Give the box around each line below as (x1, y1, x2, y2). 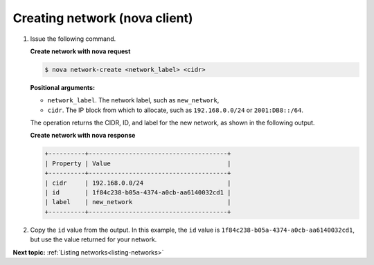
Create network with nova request (30, 47, 131, 55)
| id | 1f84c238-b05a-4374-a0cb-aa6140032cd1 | (44, 189, 231, 197)
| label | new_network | (44, 198, 231, 206)
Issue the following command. (30, 35, 116, 43)
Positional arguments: (30, 83, 96, 91)
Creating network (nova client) (12, 10, 193, 26)
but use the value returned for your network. (30, 235, 157, 244)
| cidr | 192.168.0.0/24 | (44, 179, 231, 187)
